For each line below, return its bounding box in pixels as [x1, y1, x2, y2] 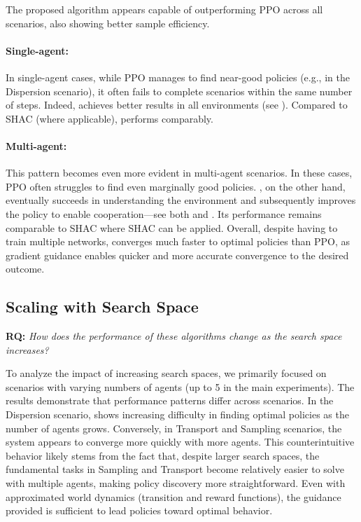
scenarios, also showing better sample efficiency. [6, 15, 210, 30]
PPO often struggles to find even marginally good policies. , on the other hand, [6, 179, 346, 193]
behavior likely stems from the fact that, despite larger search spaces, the [6, 448, 320, 462]
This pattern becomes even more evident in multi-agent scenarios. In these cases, [6, 165, 353, 180]
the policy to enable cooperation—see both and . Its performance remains [6, 206, 322, 221]
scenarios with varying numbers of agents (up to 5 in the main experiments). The [6, 379, 355, 394]
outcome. [6, 261, 45, 276]
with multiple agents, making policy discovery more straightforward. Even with [6, 476, 346, 490]
